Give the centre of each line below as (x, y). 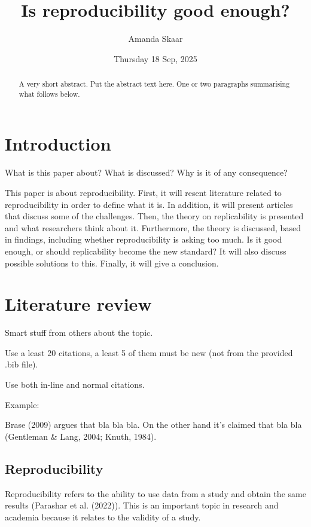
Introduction (58, 144)
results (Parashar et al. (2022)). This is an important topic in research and (142, 505)
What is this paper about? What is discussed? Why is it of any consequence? (146, 172)
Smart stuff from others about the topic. (79, 333)
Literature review (78, 304)
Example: (22, 404)
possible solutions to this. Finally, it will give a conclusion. (112, 263)
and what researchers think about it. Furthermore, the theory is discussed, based (153, 227)
